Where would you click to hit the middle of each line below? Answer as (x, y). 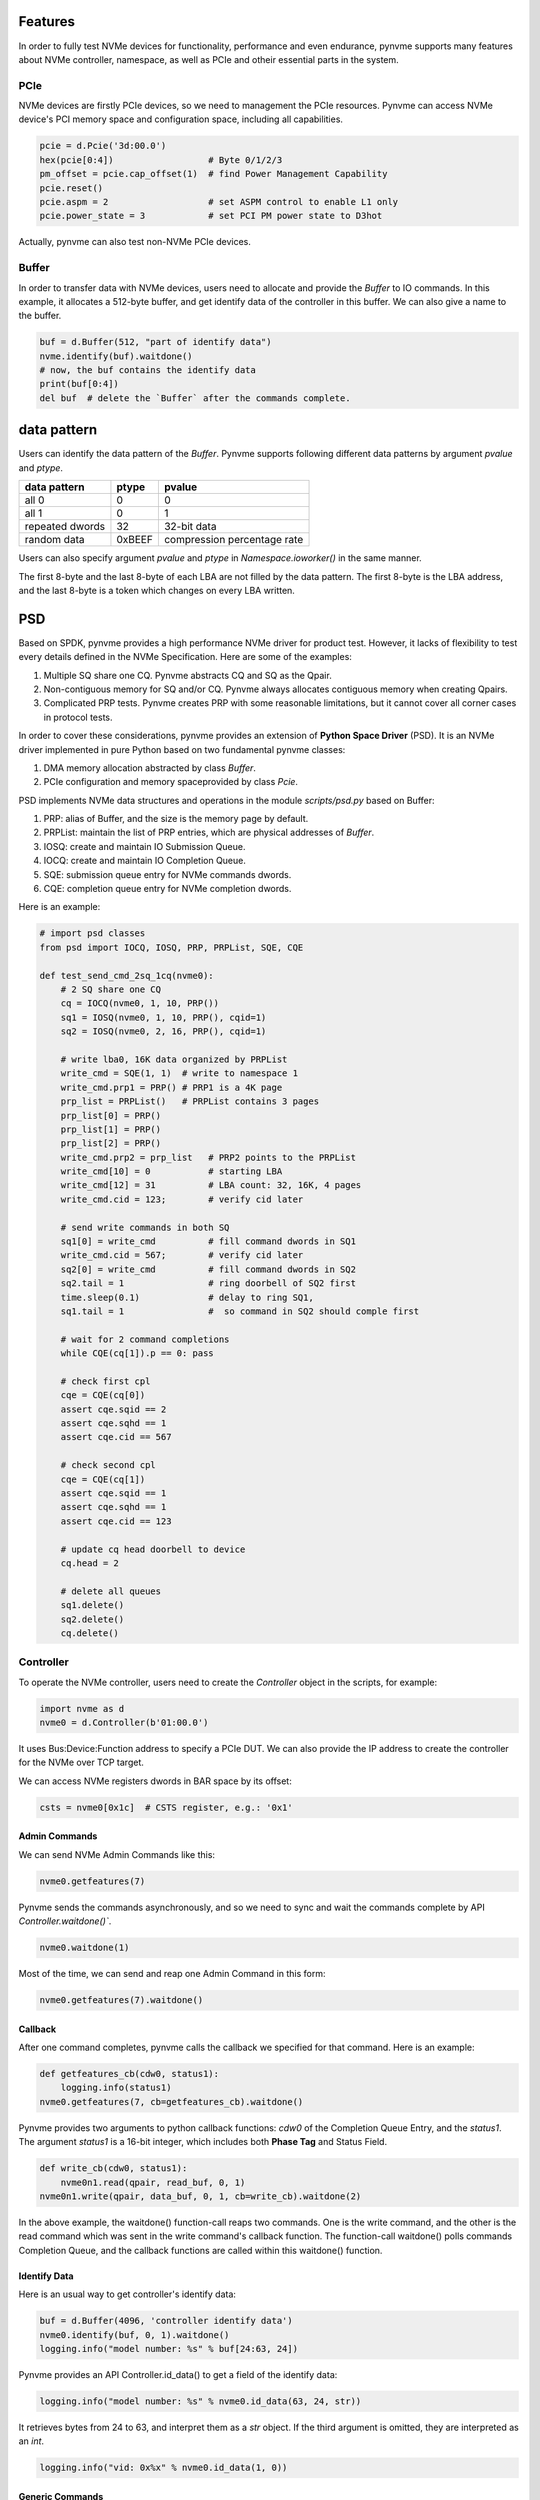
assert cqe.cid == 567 (116, 1437)
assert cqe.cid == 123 (116, 1521)
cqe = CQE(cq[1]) (103, 1479)
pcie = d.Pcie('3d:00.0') (103, 146)
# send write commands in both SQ (145, 1227)
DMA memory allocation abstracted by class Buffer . (150, 767)
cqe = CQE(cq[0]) (103, 1395)
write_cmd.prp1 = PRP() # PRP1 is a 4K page (171, 1087)
